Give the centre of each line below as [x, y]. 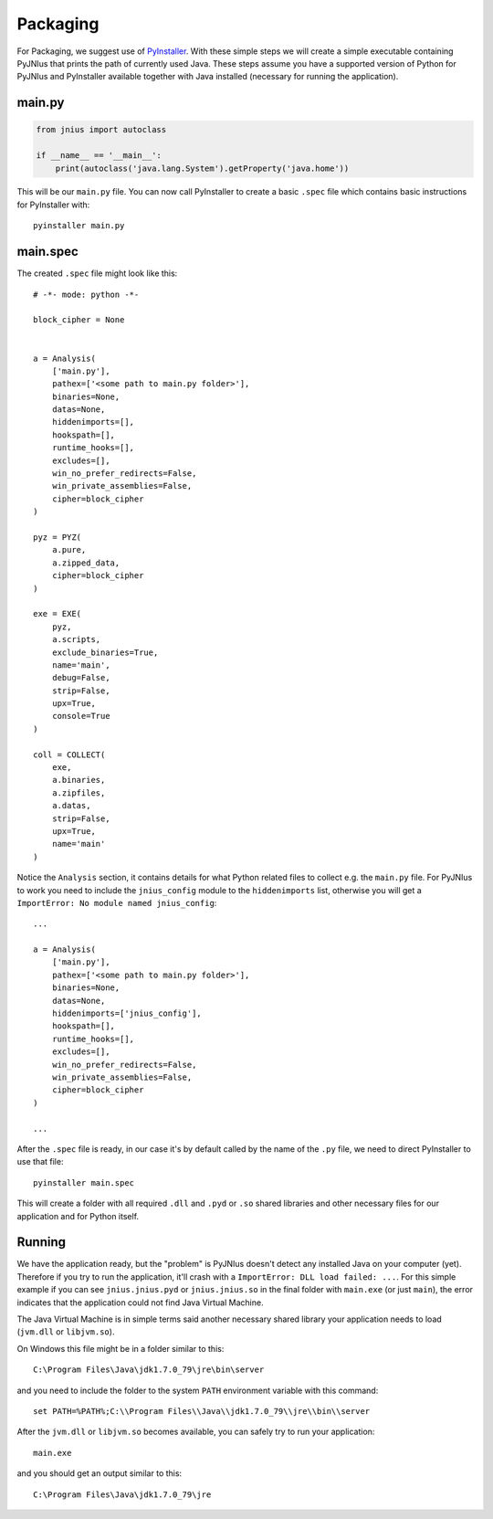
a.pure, [69, 550]
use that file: [40, 1162]
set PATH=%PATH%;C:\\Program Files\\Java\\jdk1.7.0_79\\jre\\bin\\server [202, 1411]
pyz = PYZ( [58, 537]
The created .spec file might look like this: [97, 273]
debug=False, [81, 678]
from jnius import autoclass [101, 130]
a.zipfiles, [79, 793]
